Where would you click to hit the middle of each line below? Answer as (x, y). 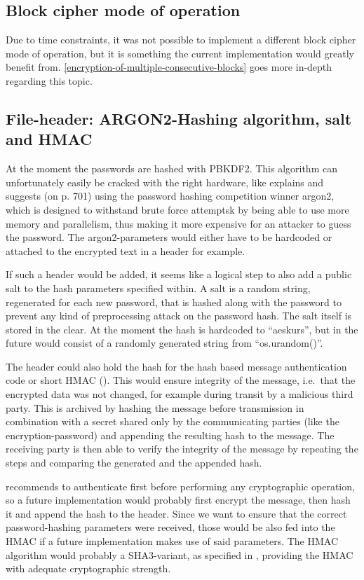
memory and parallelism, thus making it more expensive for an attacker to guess (178, 223)
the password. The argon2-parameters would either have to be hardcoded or (169, 237)
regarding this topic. (49, 80)
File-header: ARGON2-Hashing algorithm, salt (179, 118)
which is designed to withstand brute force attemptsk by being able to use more (177, 209)
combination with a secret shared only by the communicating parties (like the (173, 421)
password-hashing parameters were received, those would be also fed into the (170, 527)
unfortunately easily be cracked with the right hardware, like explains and (165, 182)
